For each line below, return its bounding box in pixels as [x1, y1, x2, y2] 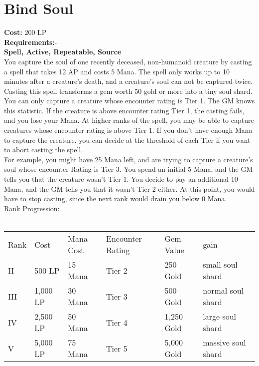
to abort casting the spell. [4, 144, 83, 155]
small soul [203, 259, 238, 270]
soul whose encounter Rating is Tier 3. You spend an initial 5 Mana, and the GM [4, 164, 253, 174]
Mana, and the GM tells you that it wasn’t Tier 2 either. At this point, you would [4, 183, 255, 194]
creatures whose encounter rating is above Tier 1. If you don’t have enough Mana [4, 125, 253, 135]
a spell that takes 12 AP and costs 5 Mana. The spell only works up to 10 [4, 66, 230, 76]
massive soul [203, 337, 246, 348]
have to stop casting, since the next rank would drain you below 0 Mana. [4, 193, 227, 204]
